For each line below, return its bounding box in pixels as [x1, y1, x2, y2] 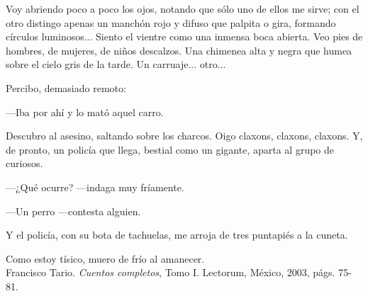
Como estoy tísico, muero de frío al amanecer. [6, 251, 205, 266]
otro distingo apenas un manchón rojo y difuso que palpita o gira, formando [6, 15, 336, 30]
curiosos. [6, 156, 43, 171]
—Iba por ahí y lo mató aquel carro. [6, 104, 164, 119]
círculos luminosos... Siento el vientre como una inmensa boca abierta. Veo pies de [6, 29, 363, 44]
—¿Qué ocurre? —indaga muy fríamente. [6, 179, 184, 194]
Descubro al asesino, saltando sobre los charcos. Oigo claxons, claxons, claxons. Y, [6, 128, 363, 143]
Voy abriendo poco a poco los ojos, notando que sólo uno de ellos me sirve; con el [6, 1, 359, 16]
